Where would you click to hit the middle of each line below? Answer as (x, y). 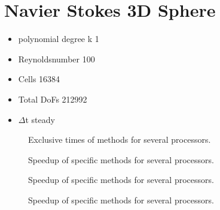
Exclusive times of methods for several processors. (120, 139)
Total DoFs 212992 (53, 99)
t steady (40, 119)
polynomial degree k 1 (59, 39)
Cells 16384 (39, 79)
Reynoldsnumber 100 (56, 58)
